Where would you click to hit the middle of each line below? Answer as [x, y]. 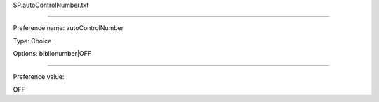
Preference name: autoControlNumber [68, 28]
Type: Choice [32, 41]
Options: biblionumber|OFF [52, 54]
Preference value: [39, 76]
